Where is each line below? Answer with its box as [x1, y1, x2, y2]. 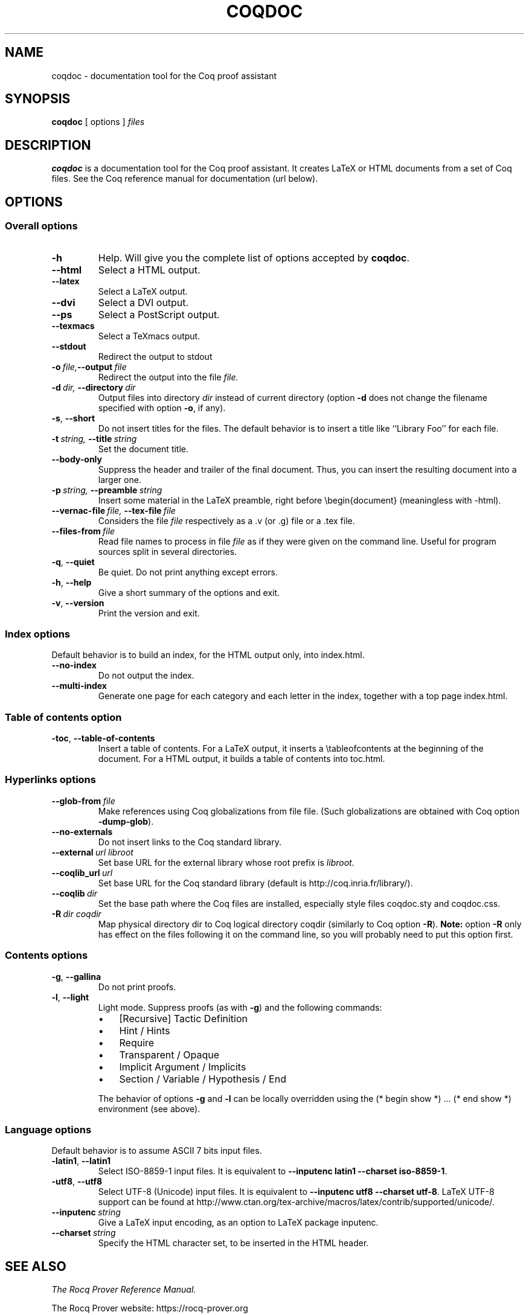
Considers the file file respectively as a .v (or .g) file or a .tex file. [98, 515, 355, 526]
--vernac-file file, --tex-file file [51, 505, 176, 516]
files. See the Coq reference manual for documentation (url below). [51, 173, 318, 184]
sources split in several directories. [98, 546, 237, 557]
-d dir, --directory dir [51, 382, 136, 392]
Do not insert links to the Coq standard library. [98, 836, 281, 847]
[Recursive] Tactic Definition [119, 1012, 248, 1025]
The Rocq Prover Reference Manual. [51, 1284, 196, 1295]
